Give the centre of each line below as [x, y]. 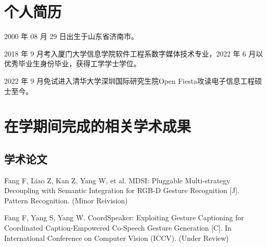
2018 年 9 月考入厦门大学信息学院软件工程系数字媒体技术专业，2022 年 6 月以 [133, 53]
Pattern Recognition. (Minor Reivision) [66, 200]
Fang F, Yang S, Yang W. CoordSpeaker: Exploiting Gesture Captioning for [124, 217]
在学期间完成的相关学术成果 [98, 126]
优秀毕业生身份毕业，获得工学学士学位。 [72, 63]
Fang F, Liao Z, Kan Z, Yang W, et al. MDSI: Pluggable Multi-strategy [117, 180]
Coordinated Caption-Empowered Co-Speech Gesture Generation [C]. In [118, 228]
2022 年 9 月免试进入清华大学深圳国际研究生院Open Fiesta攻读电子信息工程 [129, 80]
